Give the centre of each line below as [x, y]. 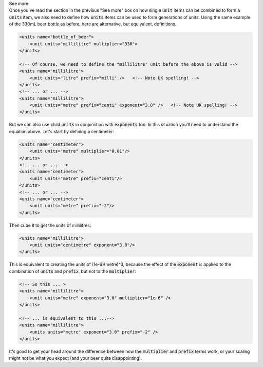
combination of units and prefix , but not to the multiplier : [73, 271]
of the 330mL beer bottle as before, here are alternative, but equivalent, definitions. [93, 24]
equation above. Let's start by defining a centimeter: [62, 131]
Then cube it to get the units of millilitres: [50, 225]
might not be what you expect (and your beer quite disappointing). [75, 358]
